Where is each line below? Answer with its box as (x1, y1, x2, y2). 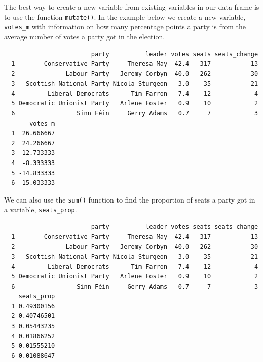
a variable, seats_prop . (4, 204, 77, 215)
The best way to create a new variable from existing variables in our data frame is (4, 2, 259, 12)
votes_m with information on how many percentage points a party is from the (4, 21, 246, 32)
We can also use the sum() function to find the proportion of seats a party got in (4, 194, 255, 205)
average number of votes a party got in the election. (4, 31, 165, 42)
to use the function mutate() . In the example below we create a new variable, (4, 11, 246, 22)
